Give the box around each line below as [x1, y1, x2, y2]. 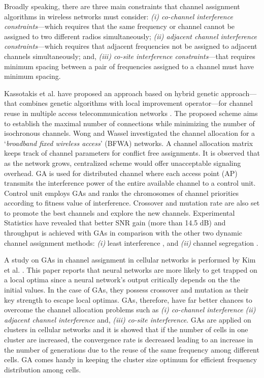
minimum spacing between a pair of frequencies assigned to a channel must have [4, 61, 254, 71]
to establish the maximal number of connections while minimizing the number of [4, 118, 255, 128]
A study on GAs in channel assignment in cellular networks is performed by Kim [4, 254, 256, 265]
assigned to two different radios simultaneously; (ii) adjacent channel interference [4, 31, 257, 41]
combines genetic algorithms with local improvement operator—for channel [19, 98, 253, 108]
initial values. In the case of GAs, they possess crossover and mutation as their [4, 284, 249, 295]
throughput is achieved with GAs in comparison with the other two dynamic [4, 227, 243, 238]
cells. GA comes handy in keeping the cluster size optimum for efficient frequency [4, 354, 257, 365]
